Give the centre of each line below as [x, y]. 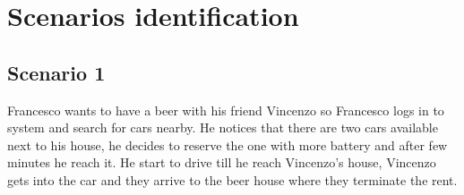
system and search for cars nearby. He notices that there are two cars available [223, 127]
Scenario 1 [56, 72]
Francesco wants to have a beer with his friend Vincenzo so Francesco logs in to [226, 110]
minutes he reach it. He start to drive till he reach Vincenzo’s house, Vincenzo [222, 162]
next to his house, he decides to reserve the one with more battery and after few [228, 144]
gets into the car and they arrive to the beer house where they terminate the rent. [232, 179]
